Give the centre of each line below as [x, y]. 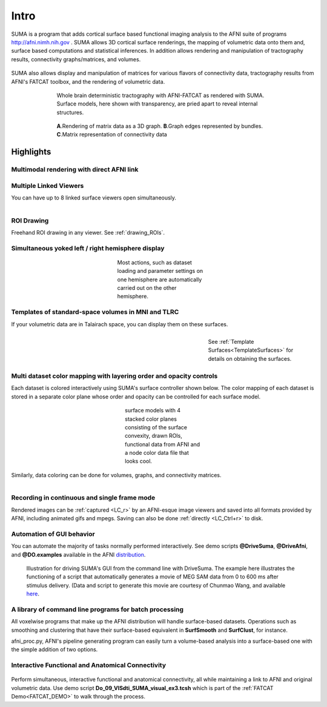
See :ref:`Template [231, 341]
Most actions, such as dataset [154, 262]
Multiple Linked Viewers [48, 186]
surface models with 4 [153, 410]
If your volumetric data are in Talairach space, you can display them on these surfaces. [120, 324]
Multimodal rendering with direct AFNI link [75, 170]
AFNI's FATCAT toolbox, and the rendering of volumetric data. [88, 81]
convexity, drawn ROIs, [154, 436]
